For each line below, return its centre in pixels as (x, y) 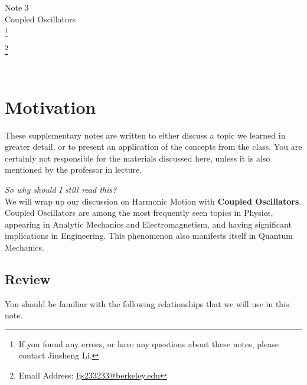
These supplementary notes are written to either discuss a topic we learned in (145, 135)
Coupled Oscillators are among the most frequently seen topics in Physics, (139, 213)
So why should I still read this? (61, 189)
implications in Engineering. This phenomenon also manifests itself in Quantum (149, 236)
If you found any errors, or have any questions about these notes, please (148, 343)
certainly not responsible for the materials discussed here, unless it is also (138, 158)
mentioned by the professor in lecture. (74, 170)
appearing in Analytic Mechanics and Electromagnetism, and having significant (148, 224)
